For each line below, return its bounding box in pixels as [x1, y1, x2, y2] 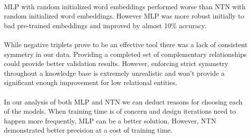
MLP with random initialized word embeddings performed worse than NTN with [4, 1, 246, 11]
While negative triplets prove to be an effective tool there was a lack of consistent [4, 39, 248, 49]
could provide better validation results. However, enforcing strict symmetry [4, 58, 229, 69]
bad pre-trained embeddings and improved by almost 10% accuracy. [4, 20, 207, 30]
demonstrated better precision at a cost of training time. [4, 125, 173, 135]
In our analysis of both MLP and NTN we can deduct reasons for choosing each [4, 96, 243, 106]
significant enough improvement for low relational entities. [4, 77, 177, 87]
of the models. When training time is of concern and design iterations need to [4, 106, 236, 116]
